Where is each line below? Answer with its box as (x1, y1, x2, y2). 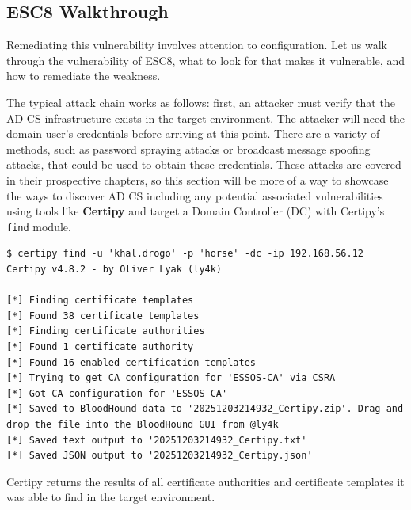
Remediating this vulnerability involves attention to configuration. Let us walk (6, 36, 388, 53)
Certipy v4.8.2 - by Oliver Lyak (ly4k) (6, 263, 223, 275)
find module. (6, 218, 71, 234)
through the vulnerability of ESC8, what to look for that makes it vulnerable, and (6, 51, 405, 68)
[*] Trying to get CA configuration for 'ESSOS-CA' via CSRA (6, 372, 336, 384)
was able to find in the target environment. (6, 489, 215, 505)
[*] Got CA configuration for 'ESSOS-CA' (6, 387, 228, 399)
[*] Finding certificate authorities (6, 325, 205, 337)
